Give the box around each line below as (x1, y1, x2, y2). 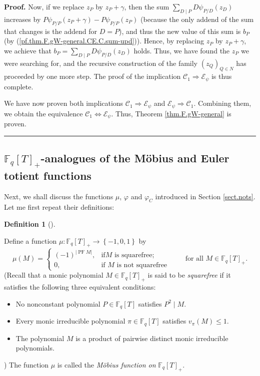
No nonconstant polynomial (15, 298, 100, 309)
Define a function (4, 235, 57, 246)
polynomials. (15, 343, 54, 353)
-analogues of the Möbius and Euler (40, 150, 229, 166)
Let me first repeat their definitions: (4, 202, 114, 212)
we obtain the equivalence (4, 108, 83, 118)
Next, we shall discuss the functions (4, 191, 113, 201)
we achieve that (4, 45, 51, 55)
